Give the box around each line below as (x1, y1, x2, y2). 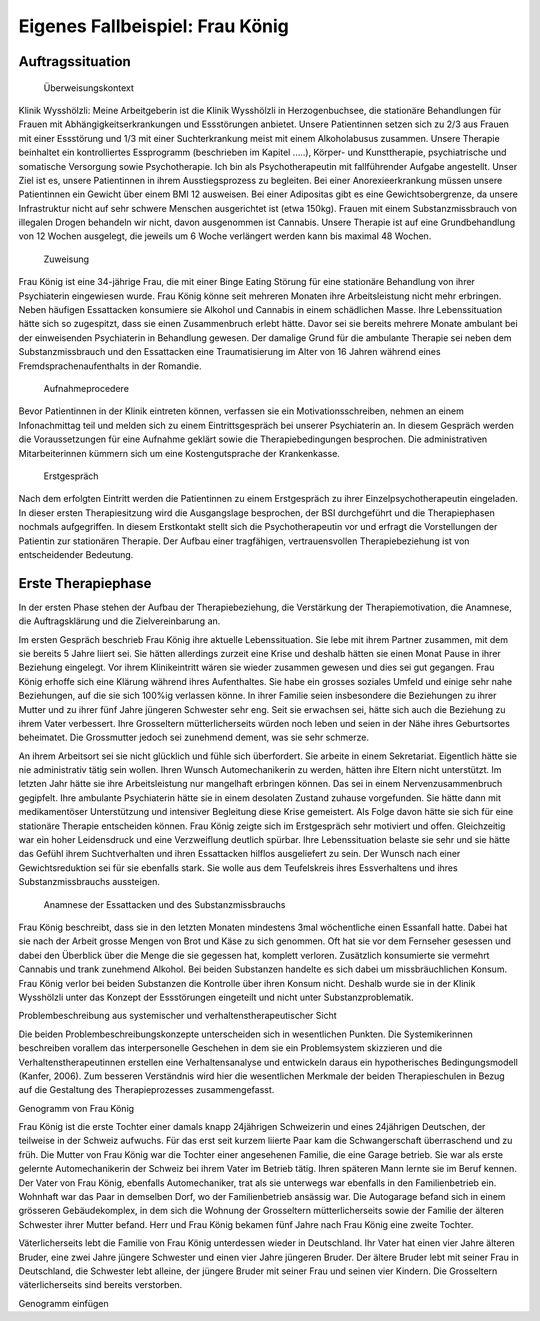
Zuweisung (43, 253, 90, 265)
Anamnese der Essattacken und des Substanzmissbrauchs (43, 898, 286, 910)
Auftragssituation (18, 53, 132, 70)
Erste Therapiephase (18, 575, 152, 592)
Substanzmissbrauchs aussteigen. (18, 876, 160, 888)
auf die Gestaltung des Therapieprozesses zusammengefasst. (18, 1084, 275, 1096)
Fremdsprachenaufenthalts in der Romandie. (18, 360, 202, 372)
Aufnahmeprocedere (43, 382, 130, 394)
